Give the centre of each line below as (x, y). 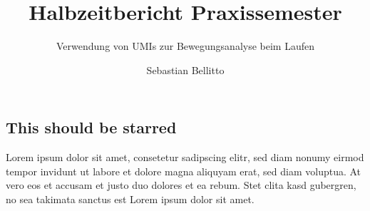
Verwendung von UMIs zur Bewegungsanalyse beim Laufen (185, 46)
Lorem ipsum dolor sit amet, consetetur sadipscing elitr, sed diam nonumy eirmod (185, 157)
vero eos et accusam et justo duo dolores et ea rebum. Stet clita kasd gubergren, (181, 185)
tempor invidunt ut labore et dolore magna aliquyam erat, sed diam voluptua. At (184, 171)
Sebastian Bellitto (185, 70)
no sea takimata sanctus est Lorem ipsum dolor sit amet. (130, 199)
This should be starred (91, 127)
